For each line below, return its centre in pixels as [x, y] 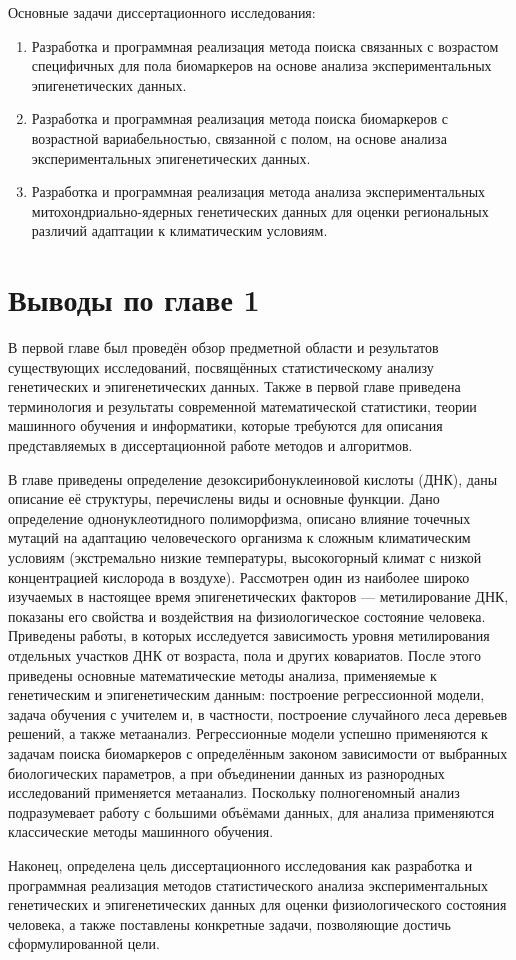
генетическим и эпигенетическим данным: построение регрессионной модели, [246, 694]
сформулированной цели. [84, 943]
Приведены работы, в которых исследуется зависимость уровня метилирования [249, 635]
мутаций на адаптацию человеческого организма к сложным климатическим [239, 537]
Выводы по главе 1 [134, 299]
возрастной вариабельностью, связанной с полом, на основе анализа [239, 137]
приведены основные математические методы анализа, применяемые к [222, 674]
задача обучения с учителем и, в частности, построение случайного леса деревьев [258, 713]
